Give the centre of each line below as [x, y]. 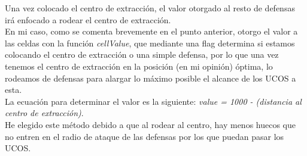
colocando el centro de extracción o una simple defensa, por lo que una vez [142, 54]
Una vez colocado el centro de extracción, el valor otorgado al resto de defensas [150, 8]
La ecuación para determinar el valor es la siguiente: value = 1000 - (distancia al [153, 101]
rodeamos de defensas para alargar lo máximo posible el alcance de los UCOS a [151, 78]
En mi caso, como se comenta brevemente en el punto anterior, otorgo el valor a [151, 31]
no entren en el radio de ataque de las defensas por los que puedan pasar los [145, 136]
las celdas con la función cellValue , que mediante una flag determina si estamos [150, 43]
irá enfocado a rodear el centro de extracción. [88, 19]
